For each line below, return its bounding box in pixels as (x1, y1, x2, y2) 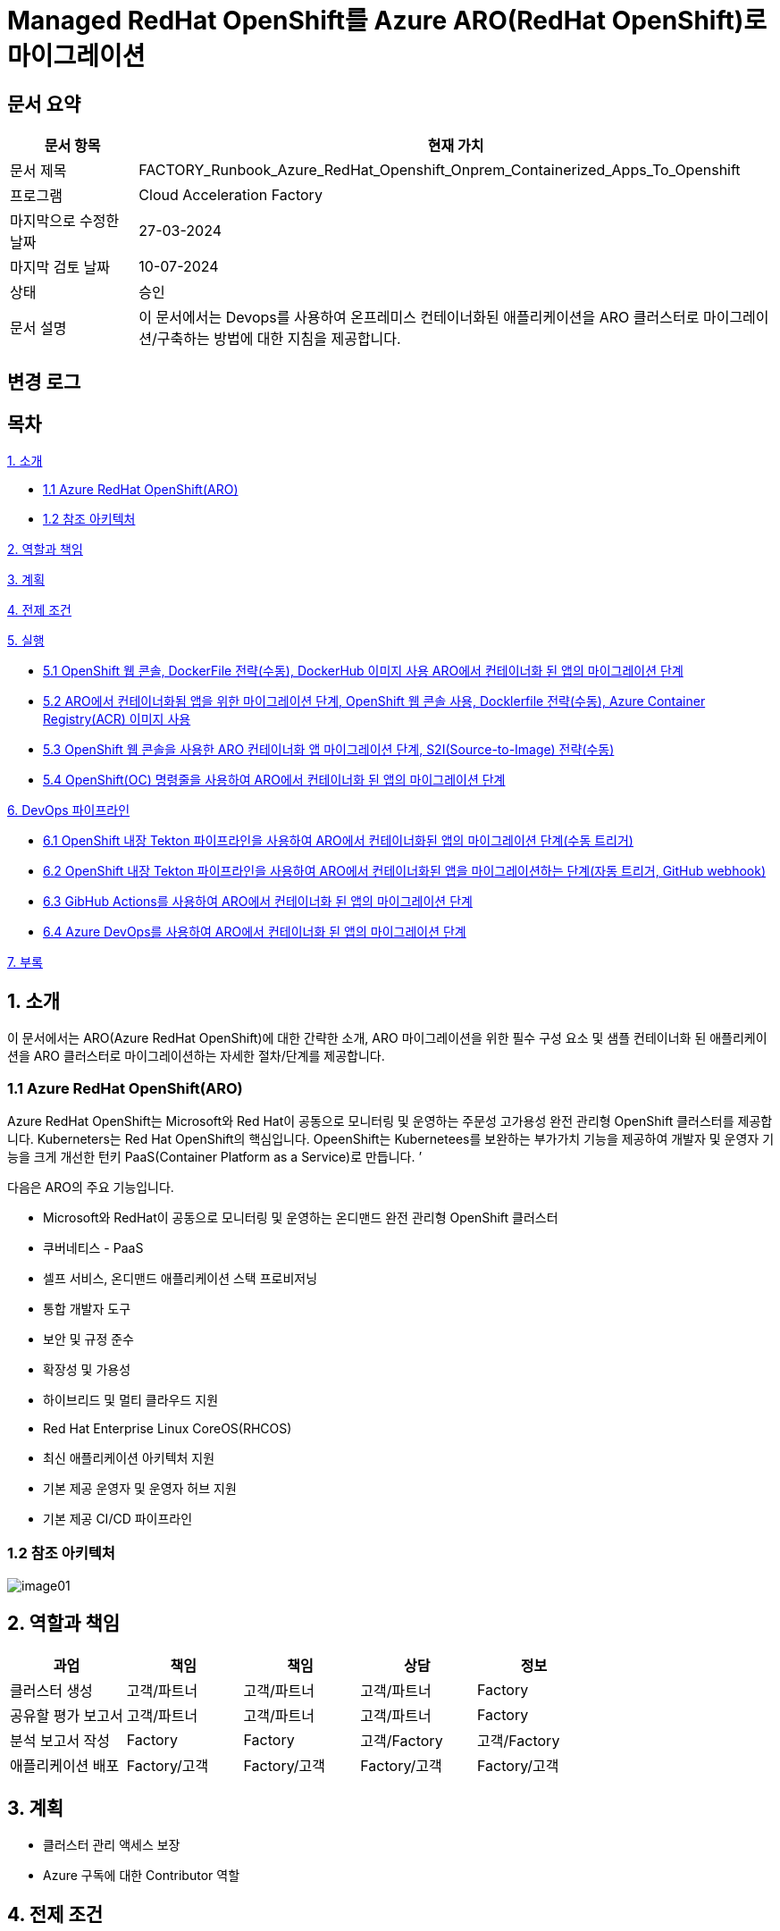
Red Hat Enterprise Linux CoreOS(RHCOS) (43, 1421, 292, 1437)
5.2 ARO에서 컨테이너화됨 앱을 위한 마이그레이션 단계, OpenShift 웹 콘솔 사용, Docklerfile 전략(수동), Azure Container (43, 693, 706, 709)
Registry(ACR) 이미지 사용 (43, 711, 191, 727)
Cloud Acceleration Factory (138, 186, 323, 205)
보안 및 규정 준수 (43, 1331, 134, 1348)
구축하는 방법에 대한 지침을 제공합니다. (156, 330, 401, 348)
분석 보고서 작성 (10, 1731, 111, 1750)
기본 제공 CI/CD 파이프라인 (43, 1511, 193, 1527)
